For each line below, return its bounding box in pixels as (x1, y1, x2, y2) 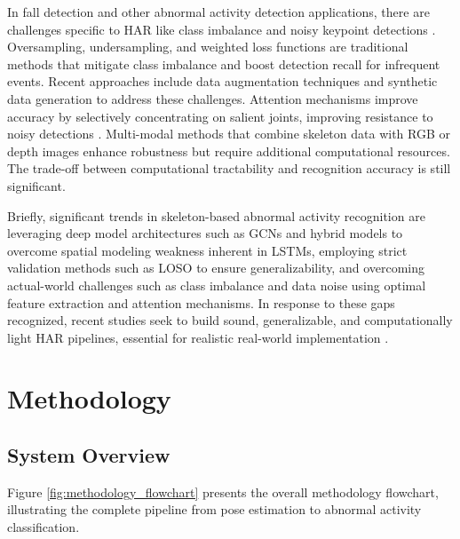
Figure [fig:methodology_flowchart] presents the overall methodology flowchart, (7, 482, 439, 501)
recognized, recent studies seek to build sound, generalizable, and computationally (7, 311, 453, 329)
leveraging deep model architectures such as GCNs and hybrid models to (7, 224, 403, 242)
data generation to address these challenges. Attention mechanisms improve (7, 89, 418, 107)
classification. (7, 518, 80, 536)
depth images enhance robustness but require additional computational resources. (7, 141, 450, 160)
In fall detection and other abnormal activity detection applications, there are (7, 3, 430, 20)
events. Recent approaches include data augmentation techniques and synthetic (7, 72, 438, 91)
